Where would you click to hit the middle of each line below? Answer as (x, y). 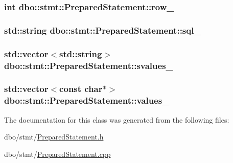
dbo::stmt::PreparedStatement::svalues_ (89, 65)
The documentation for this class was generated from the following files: (117, 119)
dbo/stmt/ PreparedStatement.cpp (57, 154)
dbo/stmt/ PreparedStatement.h (54, 137)
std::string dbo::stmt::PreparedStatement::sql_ (103, 30)
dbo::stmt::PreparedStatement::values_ (87, 100)
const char (81, 89)
